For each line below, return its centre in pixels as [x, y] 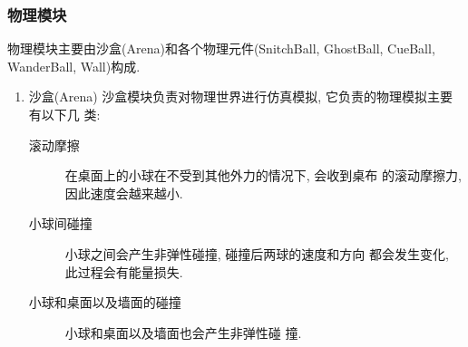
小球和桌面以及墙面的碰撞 [105, 302]
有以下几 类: [64, 114]
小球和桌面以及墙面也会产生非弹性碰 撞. [183, 332]
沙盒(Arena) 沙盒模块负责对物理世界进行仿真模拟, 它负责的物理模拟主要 [240, 96]
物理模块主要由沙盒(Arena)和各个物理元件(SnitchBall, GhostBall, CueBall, [221, 48]
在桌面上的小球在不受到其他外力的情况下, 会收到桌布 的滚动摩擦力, [263, 175]
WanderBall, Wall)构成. [74, 66]
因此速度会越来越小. [124, 193]
